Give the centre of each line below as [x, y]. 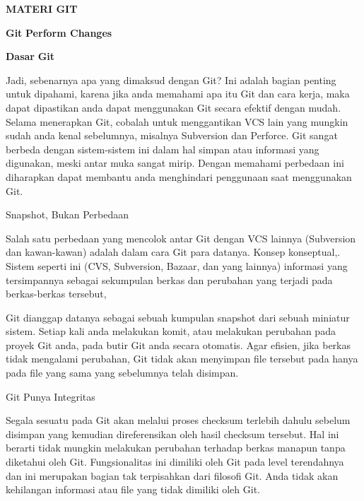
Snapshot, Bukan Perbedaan [67, 214]
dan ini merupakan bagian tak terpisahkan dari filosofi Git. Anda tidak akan [172, 475]
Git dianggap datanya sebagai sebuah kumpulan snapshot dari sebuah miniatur [178, 317]
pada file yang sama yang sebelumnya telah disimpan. [122, 373]
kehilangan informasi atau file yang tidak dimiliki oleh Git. [133, 489]
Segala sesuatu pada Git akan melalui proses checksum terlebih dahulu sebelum [178, 420]
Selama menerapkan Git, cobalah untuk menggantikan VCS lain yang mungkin [177, 121]
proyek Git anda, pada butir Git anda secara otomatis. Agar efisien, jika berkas [178, 344]
